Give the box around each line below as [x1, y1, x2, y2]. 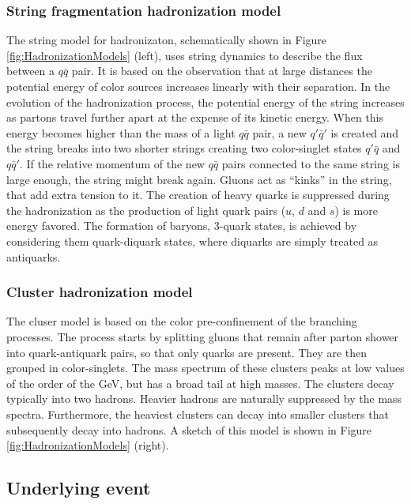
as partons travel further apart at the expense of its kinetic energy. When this [6, 109, 384, 126]
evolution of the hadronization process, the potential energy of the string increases [6, 93, 405, 110]
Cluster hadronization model [6, 282, 193, 302]
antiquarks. [6, 248, 61, 265]
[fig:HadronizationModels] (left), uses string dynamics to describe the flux [6, 47, 363, 63]
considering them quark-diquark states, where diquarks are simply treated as [6, 232, 379, 249]
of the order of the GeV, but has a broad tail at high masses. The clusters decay [6, 374, 394, 391]
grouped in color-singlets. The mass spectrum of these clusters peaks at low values [6, 359, 405, 376]
